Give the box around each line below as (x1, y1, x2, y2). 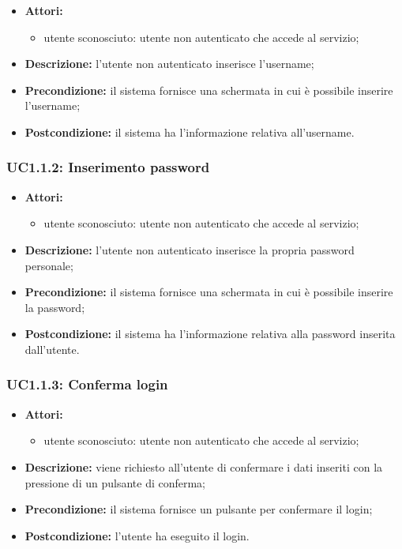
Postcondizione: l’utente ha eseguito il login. (24, 527, 250, 543)
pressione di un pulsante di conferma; (24, 474, 206, 491)
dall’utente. (24, 340, 80, 357)
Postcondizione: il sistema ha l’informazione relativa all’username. (24, 123, 355, 140)
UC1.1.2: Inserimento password (6, 157, 210, 177)
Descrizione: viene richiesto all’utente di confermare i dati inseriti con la (24, 458, 383, 475)
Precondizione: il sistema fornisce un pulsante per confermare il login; (24, 501, 373, 517)
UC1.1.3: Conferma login (6, 374, 168, 394)
